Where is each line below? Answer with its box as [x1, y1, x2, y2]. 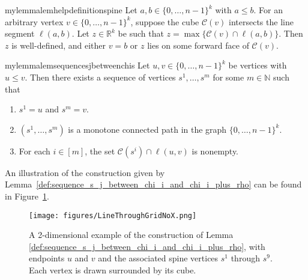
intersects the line [229, 15, 294, 28]
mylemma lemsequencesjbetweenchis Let [5, 59, 150, 72]
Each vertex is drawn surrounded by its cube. [29, 263, 196, 276]
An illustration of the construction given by [5, 166, 165, 178]
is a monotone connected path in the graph [68, 123, 227, 135]
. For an [253, 4, 283, 16]
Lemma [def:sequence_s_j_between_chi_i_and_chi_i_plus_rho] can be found [5, 178, 302, 190]
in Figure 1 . [5, 189, 49, 202]
